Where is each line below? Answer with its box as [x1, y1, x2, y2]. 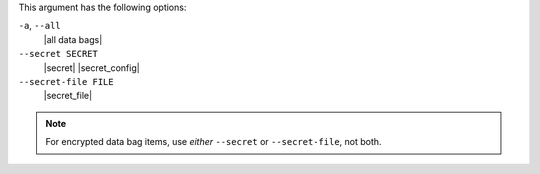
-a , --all [18, 20, 61, 32]
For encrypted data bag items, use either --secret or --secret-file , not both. [45, 136, 382, 148]
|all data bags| [43, 33, 103, 45]
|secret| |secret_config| [43, 61, 140, 74]
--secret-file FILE [18, 76, 114, 87]
